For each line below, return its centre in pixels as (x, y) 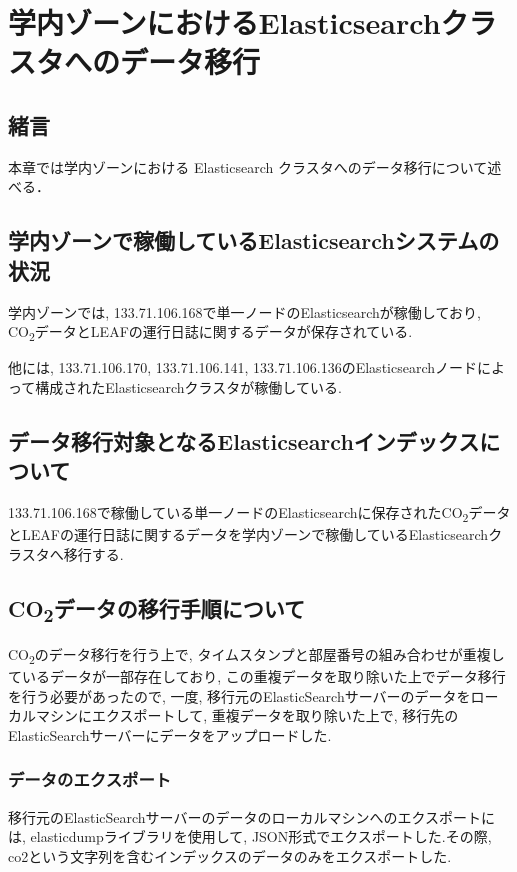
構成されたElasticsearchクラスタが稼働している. (188, 386)
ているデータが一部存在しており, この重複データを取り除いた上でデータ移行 (257, 675)
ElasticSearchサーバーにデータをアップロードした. (170, 734)
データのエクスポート (90, 779)
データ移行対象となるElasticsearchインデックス (244, 440)
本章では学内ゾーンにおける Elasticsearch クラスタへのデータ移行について (248, 166)
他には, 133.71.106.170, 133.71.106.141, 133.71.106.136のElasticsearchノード (243, 367)
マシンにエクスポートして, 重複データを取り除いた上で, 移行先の (247, 715)
